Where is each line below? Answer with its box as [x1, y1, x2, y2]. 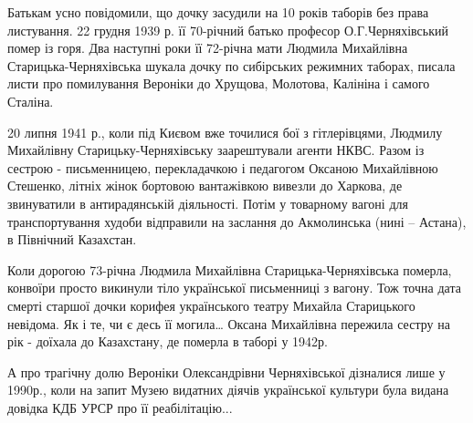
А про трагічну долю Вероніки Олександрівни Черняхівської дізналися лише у [7, 362, 446, 381]
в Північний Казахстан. [7, 230, 137, 249]
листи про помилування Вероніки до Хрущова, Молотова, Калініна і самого [7, 74, 430, 93]
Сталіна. [7, 91, 54, 110]
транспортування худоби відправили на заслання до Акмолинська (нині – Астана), [7, 211, 467, 231]
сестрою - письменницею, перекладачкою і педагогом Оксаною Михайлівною [7, 158, 438, 177]
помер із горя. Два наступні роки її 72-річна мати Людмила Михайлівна [7, 38, 408, 57]
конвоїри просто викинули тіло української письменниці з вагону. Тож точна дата [7, 278, 461, 297]
